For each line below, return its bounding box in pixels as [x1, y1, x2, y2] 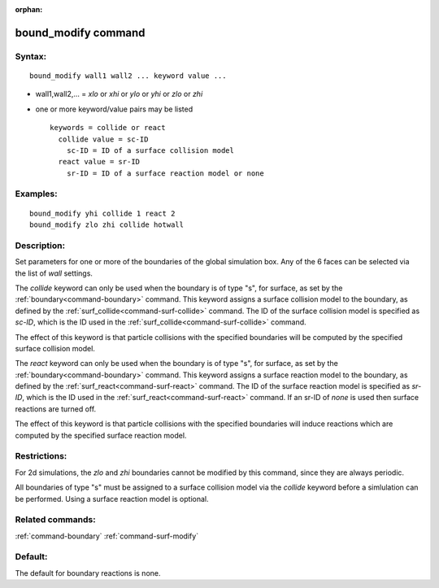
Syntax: [15, 50, 47, 62]
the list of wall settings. [15, 268, 93, 278]
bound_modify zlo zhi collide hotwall [29, 220, 185, 229]
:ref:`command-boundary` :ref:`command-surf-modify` [15, 531, 199, 541]
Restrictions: [15, 451, 67, 462]
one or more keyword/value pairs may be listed [35, 104, 193, 114]
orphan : [15, 5, 43, 14]
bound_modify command [15, 25, 146, 40]
